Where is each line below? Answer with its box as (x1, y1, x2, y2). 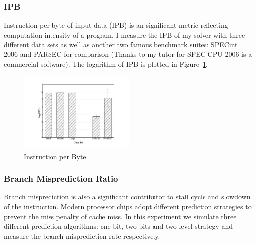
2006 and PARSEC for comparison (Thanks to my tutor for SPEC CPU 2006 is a (4, 49, 252, 59)
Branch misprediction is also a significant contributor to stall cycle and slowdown (4, 192, 251, 202)
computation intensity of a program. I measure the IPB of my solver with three (4, 29, 245, 40)
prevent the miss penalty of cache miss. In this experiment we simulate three (4, 211, 237, 221)
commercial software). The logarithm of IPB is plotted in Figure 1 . (4, 58, 208, 69)
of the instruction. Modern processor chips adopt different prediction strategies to (4, 201, 252, 212)
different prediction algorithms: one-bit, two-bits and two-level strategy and (4, 221, 233, 231)
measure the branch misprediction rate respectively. (4, 230, 160, 241)
